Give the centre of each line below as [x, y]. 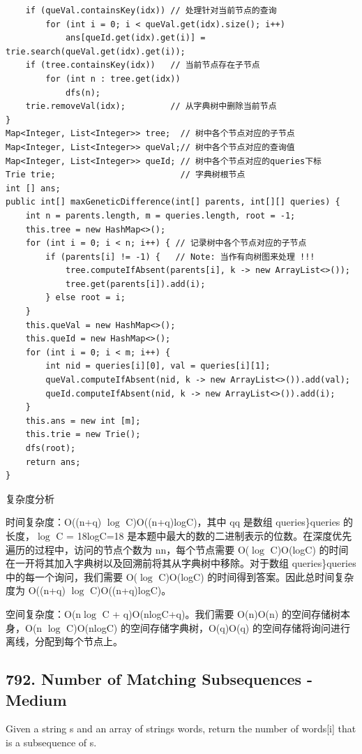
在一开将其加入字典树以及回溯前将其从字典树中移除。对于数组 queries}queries [181, 563]
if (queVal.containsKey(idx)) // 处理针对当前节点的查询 [151, 10]
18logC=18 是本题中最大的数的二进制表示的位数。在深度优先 [214, 535]
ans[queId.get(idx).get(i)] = [135, 38]
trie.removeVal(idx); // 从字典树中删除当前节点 [151, 106]
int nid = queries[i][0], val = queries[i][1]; [158, 366]
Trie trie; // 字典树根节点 [126, 175]
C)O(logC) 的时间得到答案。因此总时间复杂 [256, 576]
